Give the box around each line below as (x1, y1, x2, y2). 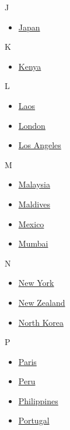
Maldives (18, 197, 50, 210)
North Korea (18, 316, 64, 328)
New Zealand (18, 296, 65, 308)
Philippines (18, 394, 58, 407)
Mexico (18, 217, 44, 230)
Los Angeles (18, 139, 61, 151)
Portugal (18, 414, 50, 426)
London (18, 119, 45, 131)
